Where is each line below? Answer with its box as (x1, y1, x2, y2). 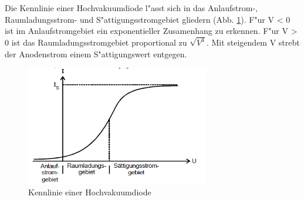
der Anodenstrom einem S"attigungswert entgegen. (5, 47, 187, 60)
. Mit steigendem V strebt (206, 36, 300, 49)
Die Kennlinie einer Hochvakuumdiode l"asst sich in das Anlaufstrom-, (5, 2, 258, 13)
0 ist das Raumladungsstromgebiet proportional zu (5, 36, 187, 49)
